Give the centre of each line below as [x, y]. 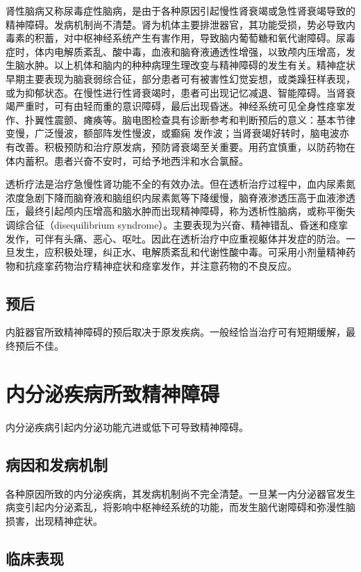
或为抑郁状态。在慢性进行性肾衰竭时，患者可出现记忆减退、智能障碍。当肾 [176, 92]
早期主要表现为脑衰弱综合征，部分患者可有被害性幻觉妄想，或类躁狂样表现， [180, 78]
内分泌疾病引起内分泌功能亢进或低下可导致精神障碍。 [127, 426]
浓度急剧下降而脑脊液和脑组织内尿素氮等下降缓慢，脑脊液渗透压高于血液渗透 [180, 197]
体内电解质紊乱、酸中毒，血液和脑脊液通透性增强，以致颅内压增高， [190, 51]
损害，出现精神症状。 [54, 520]
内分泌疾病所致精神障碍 [113, 393]
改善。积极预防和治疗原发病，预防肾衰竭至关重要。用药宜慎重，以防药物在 [185, 146]
